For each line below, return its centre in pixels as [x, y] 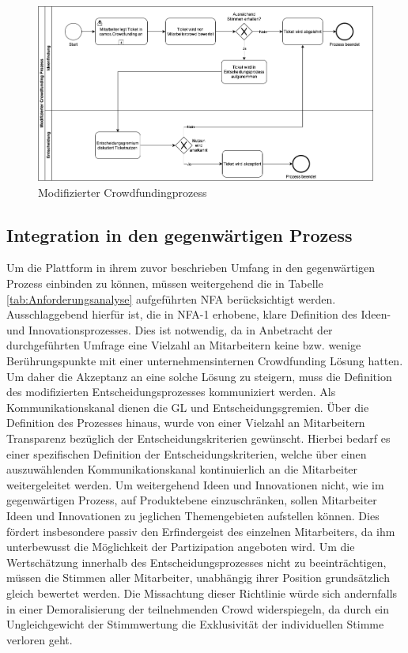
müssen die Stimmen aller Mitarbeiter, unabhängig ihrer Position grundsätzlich [198, 578]
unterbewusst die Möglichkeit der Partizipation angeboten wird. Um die [181, 547]
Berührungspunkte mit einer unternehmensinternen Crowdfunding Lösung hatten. [205, 361]
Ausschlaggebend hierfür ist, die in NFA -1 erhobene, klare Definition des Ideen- [199, 314]
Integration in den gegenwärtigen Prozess [179, 234]
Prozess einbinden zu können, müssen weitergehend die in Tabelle [165, 283]
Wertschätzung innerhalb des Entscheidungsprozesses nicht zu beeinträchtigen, [196, 562]
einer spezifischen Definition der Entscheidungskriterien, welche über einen [187, 453]
